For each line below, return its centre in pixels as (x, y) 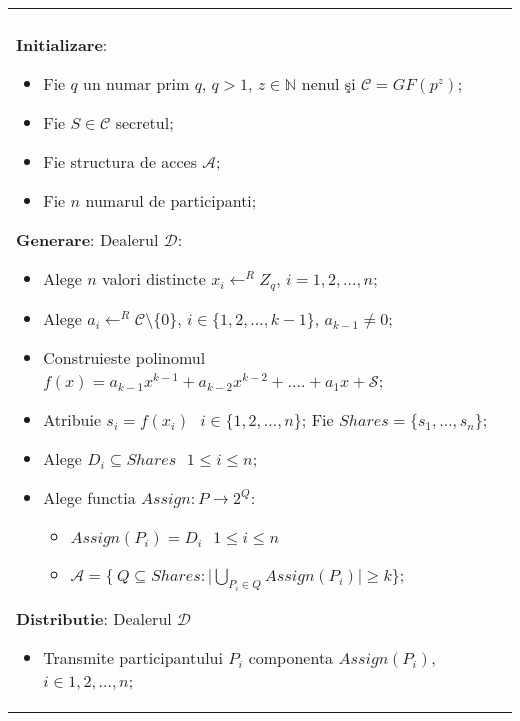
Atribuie (72, 419)
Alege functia (89, 497)
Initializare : (62, 44)
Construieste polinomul (124, 357)
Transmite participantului (133, 657)
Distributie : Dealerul (94, 618)
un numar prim (136, 83)
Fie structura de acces (120, 161)
